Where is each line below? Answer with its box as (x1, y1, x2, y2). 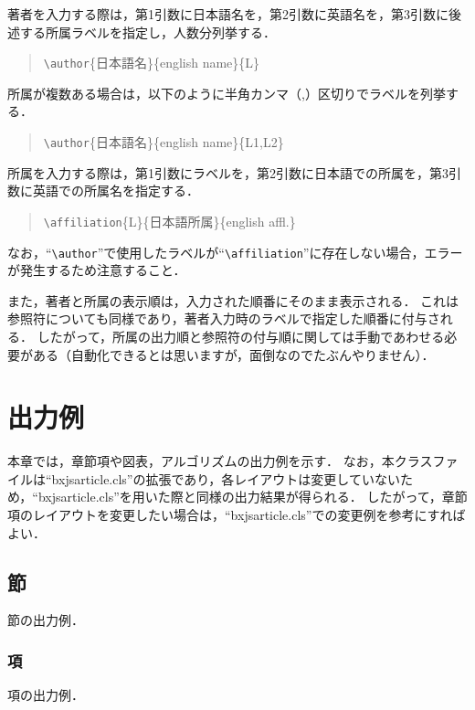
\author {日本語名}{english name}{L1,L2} (43, 132, 284, 152)
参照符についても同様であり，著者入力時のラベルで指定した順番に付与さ (7, 309, 440, 328)
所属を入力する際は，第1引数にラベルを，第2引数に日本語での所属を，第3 (7, 163, 449, 182)
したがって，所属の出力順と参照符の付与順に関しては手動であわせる (37, 326, 445, 345)
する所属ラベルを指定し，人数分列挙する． (19, 22, 276, 41)
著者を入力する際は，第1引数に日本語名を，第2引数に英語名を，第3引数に (7, 5, 449, 23)
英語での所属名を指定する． (32, 181, 199, 200)
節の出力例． (7, 610, 84, 630)
